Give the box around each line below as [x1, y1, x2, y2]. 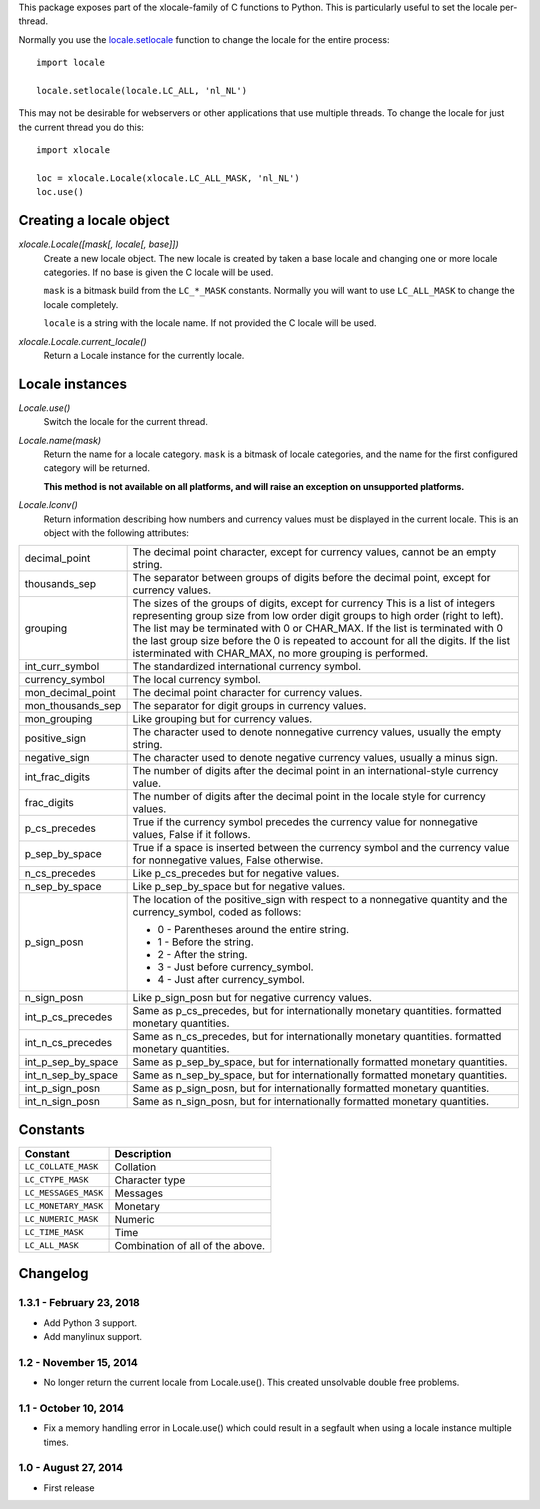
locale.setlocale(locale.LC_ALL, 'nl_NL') [36, 85, 248, 96]
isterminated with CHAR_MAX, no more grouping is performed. [132, 646, 429, 660]
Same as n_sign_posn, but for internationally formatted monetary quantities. [132, 1095, 490, 1109]
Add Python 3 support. [43, 1316, 138, 1329]
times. [43, 1436, 69, 1448]
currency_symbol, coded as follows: [132, 905, 302, 919]
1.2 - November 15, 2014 [18, 1355, 139, 1369]
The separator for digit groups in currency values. [132, 699, 367, 713]
